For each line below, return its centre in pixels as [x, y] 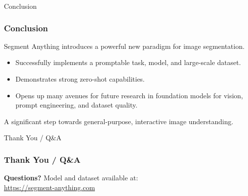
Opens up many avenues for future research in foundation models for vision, [129, 95]
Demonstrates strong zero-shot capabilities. [80, 79]
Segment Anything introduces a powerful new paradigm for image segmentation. [124, 46]
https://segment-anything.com [50, 187]
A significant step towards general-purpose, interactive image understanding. [119, 121]
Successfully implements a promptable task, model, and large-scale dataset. [128, 62]
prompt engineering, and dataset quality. [76, 105]
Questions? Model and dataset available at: [71, 178]
